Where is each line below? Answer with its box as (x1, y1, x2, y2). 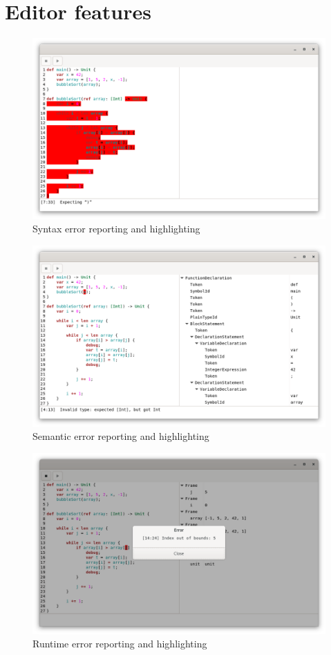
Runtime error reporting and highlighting (32, 636, 207, 651)
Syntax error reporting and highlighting (32, 221, 200, 236)
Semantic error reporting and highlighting (32, 429, 209, 443)
